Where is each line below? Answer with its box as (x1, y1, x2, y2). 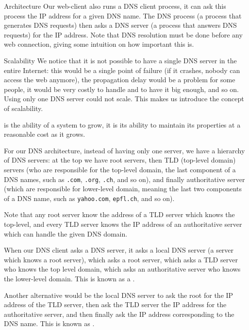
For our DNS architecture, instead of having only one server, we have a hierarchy (4, 145, 245, 155)
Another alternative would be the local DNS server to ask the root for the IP (4, 290, 233, 300)
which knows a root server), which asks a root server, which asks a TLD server (4, 254, 238, 264)
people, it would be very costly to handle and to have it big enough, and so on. (4, 84, 239, 94)
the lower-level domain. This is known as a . (4, 273, 135, 283)
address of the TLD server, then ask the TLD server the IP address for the (4, 299, 227, 310)
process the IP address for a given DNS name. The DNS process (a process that (4, 10, 242, 20)
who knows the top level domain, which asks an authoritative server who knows (4, 264, 241, 274)
